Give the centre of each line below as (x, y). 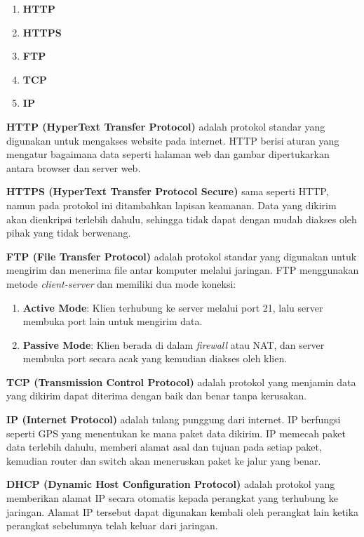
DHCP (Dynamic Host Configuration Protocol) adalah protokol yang (171, 484)
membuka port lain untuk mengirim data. (113, 321)
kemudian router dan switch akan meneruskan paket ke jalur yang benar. (164, 460)
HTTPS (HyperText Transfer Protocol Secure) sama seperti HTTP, (168, 191)
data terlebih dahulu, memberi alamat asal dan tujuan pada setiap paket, (164, 447)
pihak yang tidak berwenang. (69, 233)
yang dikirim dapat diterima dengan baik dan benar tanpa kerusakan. (157, 396)
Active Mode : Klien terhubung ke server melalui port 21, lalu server (173, 307)
